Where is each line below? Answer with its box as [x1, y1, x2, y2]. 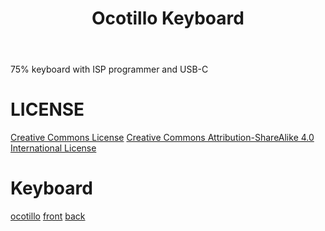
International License [10, 142, 97, 154]
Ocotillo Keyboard [91, 7, 245, 30]
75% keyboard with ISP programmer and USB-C [10, 63, 209, 76]
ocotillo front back [10, 210, 86, 222]
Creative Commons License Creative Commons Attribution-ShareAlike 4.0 [10, 132, 315, 144]
